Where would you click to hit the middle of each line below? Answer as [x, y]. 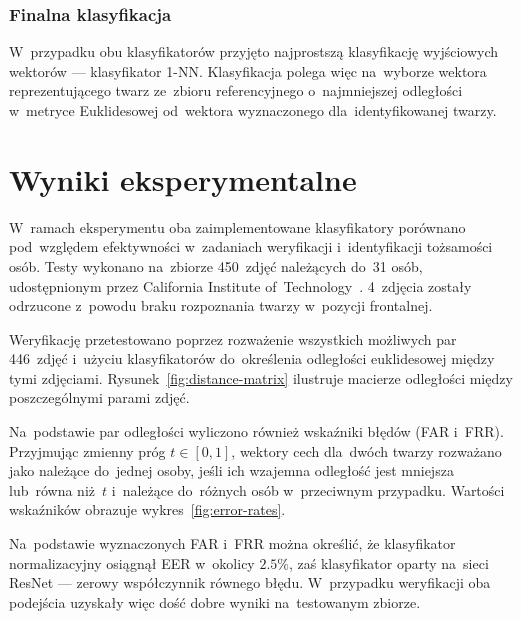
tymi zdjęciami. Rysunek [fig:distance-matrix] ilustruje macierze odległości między [261, 377]
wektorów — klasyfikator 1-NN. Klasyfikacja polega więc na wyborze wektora [248, 70]
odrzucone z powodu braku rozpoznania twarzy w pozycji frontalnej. [221, 305]
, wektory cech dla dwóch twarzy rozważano [366, 450]
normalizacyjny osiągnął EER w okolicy [132, 562]
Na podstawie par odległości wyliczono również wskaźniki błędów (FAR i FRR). [256, 431]
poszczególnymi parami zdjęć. [99, 397]
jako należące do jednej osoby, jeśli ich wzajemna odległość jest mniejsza [231, 470]
